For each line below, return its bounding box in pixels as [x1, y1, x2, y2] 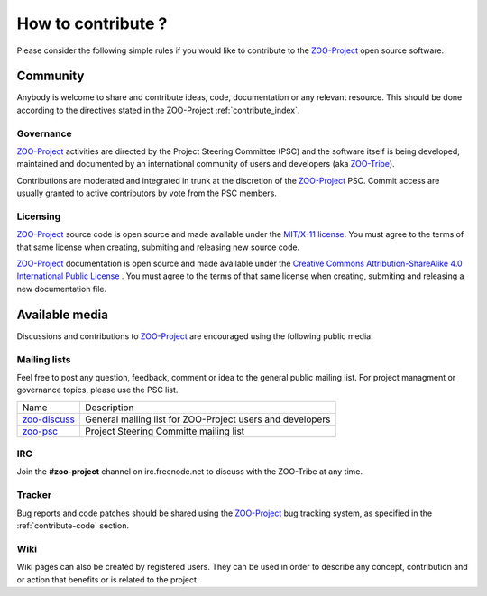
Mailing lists [16, 353, 71, 365]
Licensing [16, 210, 61, 223]
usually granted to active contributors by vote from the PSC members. [16, 188, 277, 198]
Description [84, 401, 134, 414]
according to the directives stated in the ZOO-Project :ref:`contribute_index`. [16, 105, 300, 115]
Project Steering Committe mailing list [84, 425, 245, 437]
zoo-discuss [22, 413, 76, 426]
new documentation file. [16, 283, 107, 294]
